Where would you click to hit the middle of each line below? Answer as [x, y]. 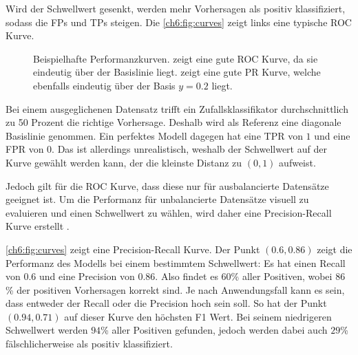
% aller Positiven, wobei [282, 276]
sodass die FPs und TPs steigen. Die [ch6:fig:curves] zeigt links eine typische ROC [179, 22]
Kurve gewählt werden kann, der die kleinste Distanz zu [124, 162]
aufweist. [297, 162]
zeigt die [335, 249]
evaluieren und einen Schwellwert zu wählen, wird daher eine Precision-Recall [169, 212]
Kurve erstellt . [38, 226]
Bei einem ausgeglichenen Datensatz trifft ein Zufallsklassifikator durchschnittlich [177, 108]
